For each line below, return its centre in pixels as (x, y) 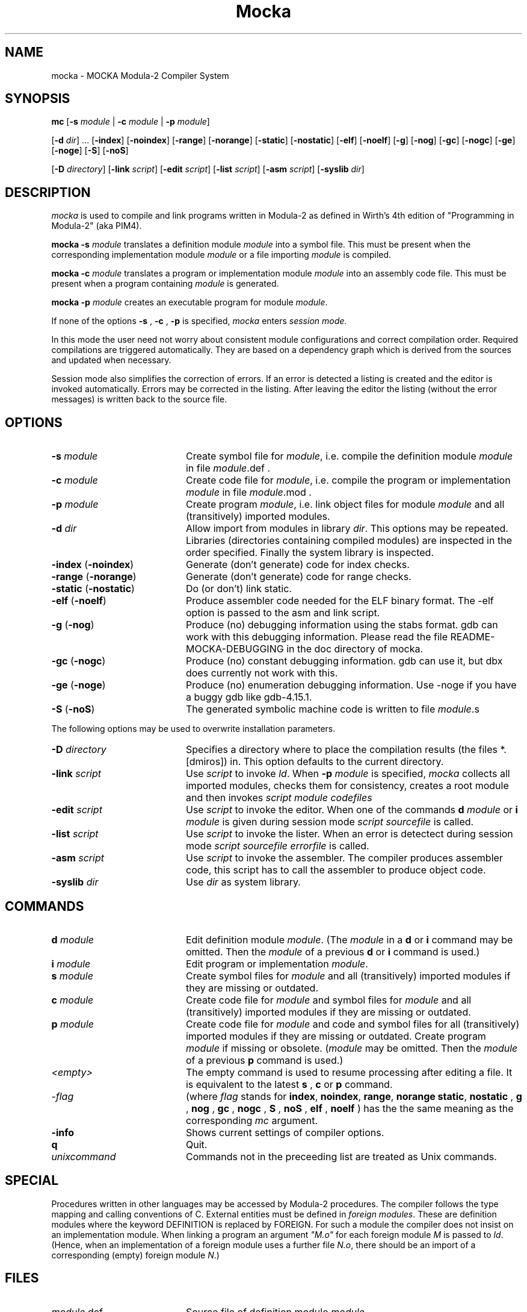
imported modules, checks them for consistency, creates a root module (347, 786)
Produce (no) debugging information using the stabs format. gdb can (342, 625)
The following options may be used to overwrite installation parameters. (193, 729)
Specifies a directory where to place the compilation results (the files (341, 750)
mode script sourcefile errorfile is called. (277, 846)
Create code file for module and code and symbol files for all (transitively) (353, 1024)
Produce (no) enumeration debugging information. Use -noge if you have (351, 685)
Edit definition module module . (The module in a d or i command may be (349, 939)
